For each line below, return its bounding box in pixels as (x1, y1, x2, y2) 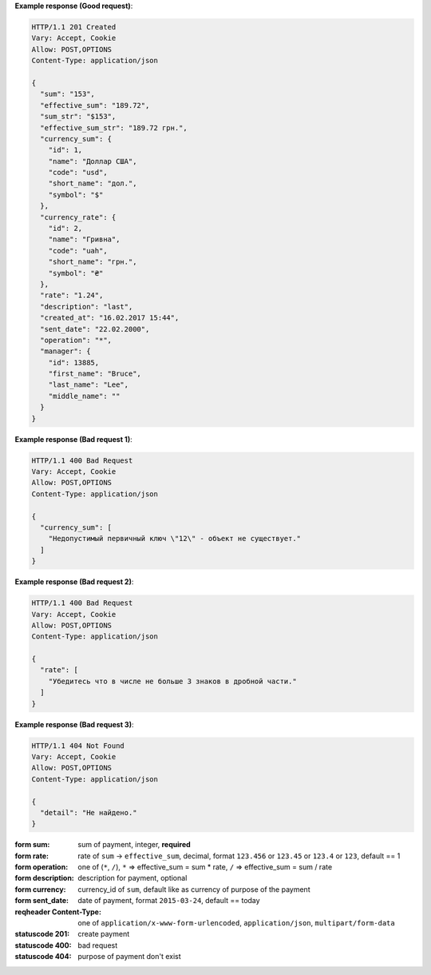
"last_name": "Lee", (48, 380, 129, 389)
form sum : (14, 840, 50, 850)
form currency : (14, 884, 67, 894)
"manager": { (40, 347, 91, 356)
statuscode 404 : (14, 952, 72, 961)
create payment (77, 929, 130, 939)
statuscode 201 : (14, 929, 70, 939)
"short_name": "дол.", (48, 179, 137, 188)
